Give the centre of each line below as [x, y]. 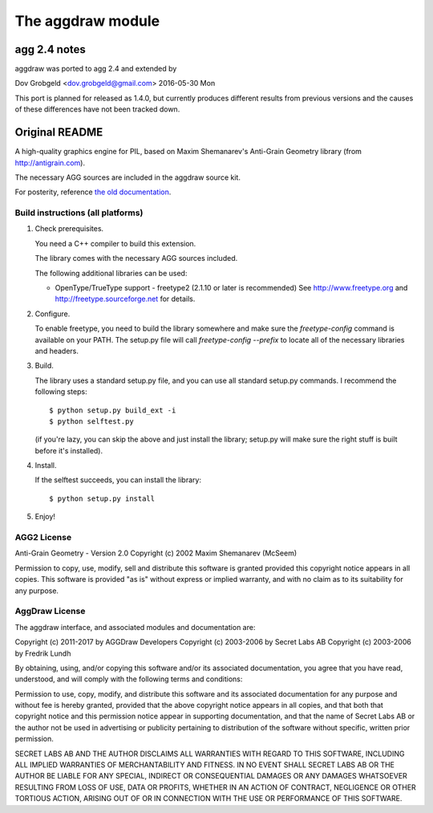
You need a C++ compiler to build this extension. [115, 243]
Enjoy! [45, 517]
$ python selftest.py [91, 421]
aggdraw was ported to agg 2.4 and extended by [96, 69]
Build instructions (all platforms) [79, 213]
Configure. [53, 314]
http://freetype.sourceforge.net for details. [125, 299]
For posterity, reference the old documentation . [93, 192]
